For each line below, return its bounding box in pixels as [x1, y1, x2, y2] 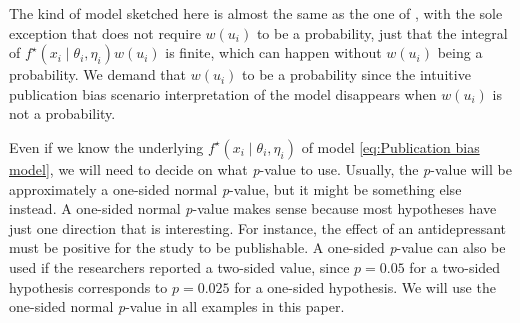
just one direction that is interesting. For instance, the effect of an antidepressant [9, 217, 507, 238]
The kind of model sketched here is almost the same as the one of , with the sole [9, 3, 503, 23]
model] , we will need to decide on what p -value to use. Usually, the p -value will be [9, 158, 512, 179]
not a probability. [9, 103, 116, 124]
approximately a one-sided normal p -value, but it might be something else [9, 178, 462, 199]
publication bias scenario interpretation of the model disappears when [9, 83, 437, 104]
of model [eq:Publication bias [301, 136, 480, 157]
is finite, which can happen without [165, 42, 382, 63]
